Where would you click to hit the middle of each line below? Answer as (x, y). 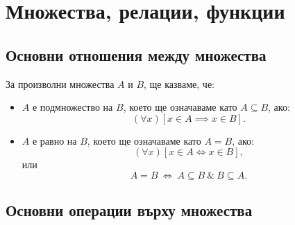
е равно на (54, 140)
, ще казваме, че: (179, 83)
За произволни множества (60, 83)
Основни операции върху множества (129, 210)
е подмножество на (73, 107)
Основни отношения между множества (136, 54)
